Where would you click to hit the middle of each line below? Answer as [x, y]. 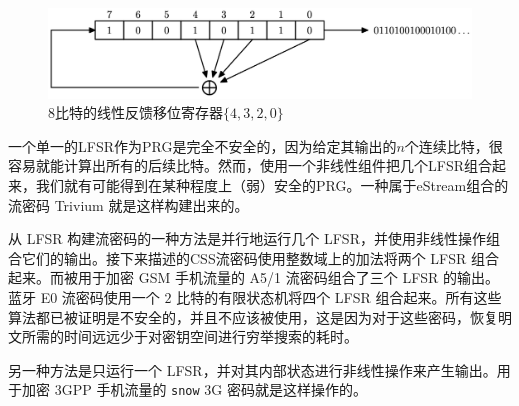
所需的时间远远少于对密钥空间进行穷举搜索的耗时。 [189, 336]
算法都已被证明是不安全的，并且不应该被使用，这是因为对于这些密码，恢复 [253, 316]
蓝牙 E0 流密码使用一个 [84, 297]
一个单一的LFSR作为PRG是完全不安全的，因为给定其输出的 [202, 145]
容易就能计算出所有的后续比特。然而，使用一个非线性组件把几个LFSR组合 [250, 165]
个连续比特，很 [453, 145]
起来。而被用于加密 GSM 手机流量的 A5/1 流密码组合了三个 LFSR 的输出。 [254, 277]
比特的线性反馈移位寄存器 [139, 112]
